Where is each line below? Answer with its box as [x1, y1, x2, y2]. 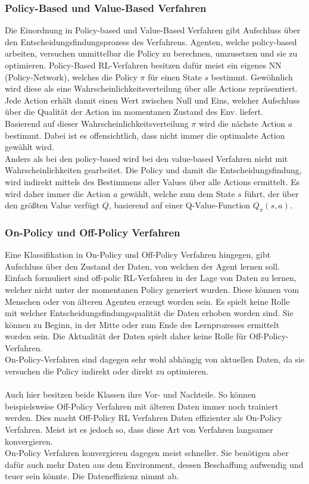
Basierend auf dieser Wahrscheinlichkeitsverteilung [5, 117, 189, 129]
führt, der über [244, 187, 299, 199]
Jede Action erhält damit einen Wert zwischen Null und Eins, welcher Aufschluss [5, 93, 300, 106]
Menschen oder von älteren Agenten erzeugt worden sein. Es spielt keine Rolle [5, 295, 290, 307]
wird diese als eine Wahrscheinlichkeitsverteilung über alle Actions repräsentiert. [5, 82, 298, 95]
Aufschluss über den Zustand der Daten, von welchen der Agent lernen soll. [5, 260, 280, 272]
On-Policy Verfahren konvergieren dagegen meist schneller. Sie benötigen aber [5, 446, 289, 459]
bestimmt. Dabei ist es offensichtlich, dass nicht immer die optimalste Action [5, 129, 285, 141]
